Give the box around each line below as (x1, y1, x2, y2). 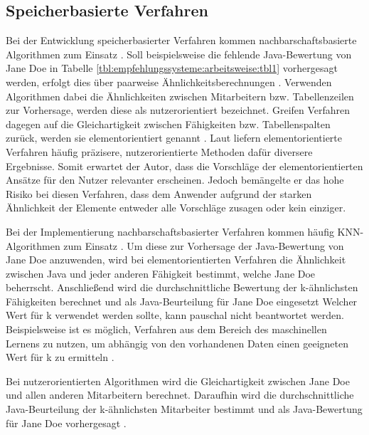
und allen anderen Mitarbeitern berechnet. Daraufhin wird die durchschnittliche (6, 387, 354, 402)
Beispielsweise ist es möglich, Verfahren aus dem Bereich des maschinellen (6, 322, 327, 337)
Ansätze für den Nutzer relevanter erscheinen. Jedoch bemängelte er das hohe (6, 172, 344, 187)
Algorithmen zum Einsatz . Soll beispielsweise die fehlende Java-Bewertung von (6, 46, 352, 61)
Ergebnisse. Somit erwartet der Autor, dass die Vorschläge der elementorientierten (6, 158, 363, 173)
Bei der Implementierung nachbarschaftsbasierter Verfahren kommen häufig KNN (6, 224, 360, 239)
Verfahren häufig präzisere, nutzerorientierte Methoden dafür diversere (6, 144, 313, 159)
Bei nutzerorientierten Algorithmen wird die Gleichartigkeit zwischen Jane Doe (6, 373, 350, 388)
